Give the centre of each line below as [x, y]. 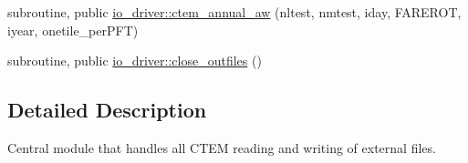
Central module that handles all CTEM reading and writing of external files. [222, 147]
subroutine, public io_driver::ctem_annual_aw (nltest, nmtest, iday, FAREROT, [234, 12]
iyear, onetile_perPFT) [73, 30]
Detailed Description [107, 110]
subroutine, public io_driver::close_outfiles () [135, 61]
